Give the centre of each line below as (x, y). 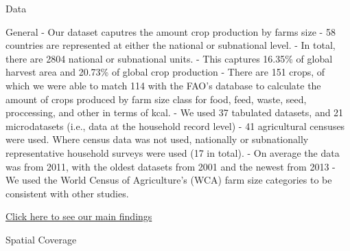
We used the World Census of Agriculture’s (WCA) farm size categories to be (169, 180)
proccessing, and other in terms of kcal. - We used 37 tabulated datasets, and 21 (175, 112)
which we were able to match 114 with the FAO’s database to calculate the (163, 85)
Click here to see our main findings (79, 216)
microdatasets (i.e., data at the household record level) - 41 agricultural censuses (175, 125)
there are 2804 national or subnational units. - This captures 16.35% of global (169, 58)
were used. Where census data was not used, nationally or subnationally (157, 139)
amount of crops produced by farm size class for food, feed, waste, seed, (156, 99)
